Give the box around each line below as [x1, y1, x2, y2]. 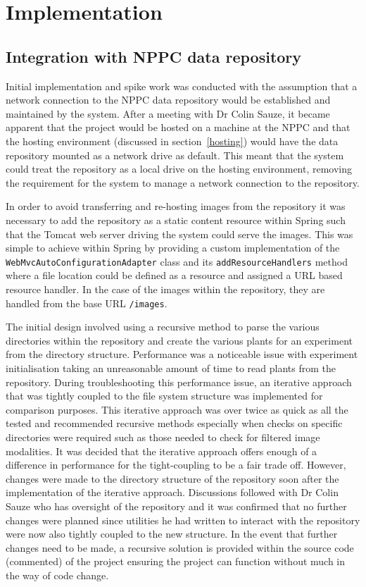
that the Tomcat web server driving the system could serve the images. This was [6, 226, 353, 241]
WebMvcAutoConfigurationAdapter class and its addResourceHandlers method [6, 254, 348, 268]
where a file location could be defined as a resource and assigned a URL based [6, 268, 343, 283]
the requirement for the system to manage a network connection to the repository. [6, 175, 360, 190]
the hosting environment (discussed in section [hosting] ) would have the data [6, 133, 339, 148]
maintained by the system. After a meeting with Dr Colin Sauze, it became [6, 106, 330, 121]
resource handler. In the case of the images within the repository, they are [6, 281, 325, 296]
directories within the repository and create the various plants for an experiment [6, 333, 353, 347]
